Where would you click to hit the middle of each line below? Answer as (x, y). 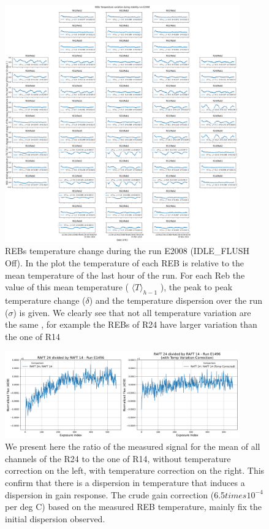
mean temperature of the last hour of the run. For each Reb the (125, 275)
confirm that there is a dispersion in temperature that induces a (125, 483)
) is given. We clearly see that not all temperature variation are (132, 312)
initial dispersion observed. (55, 518)
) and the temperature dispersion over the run (176, 300)
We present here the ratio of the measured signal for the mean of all (133, 446)
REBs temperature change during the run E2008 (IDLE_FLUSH (127, 251)
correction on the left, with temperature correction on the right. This (135, 470)
